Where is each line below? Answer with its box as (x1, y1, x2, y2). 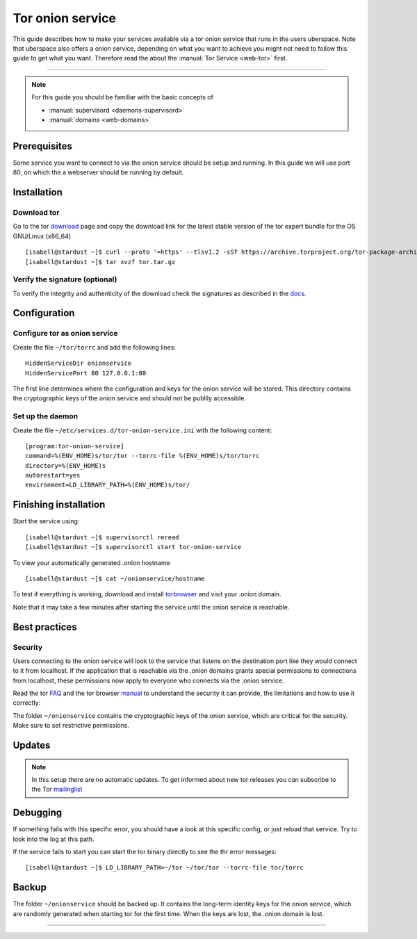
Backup (13, 881, 47, 893)
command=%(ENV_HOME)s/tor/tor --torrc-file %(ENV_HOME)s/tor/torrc (25, 452, 260, 460)
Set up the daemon (13, 411, 79, 421)
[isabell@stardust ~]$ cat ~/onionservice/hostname (25, 574, 205, 582)
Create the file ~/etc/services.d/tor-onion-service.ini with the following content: (13, 426, 272, 434)
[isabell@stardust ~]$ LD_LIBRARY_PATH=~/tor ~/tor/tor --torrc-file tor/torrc (25, 864, 304, 872)
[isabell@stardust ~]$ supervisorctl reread (25, 533, 180, 541)
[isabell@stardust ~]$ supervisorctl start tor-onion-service (25, 543, 242, 551)
